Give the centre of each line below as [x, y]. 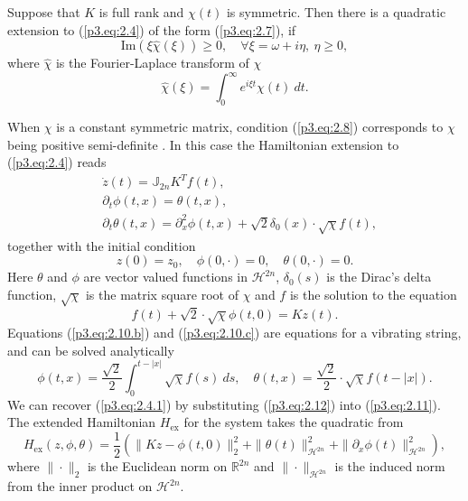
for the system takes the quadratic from [294, 422]
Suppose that [44, 12]
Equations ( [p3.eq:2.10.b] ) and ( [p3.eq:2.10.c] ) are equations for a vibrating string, [234, 333]
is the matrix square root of [162, 294]
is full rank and [141, 12]
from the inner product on [80, 486]
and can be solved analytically [91, 350]
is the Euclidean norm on [157, 466]
